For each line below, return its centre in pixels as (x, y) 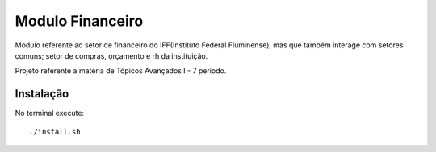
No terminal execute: (50, 113)
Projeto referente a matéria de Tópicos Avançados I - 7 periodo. (121, 71)
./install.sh (55, 131)
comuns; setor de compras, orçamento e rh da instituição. (111, 55)
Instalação (42, 94)
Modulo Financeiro (79, 21)
